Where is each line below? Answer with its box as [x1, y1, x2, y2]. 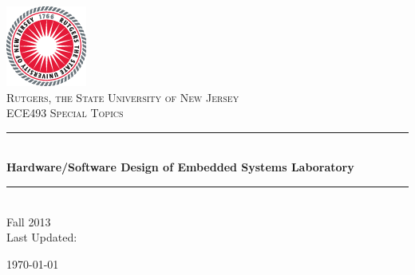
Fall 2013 [6, 213, 51, 230]
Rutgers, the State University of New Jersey [6, 88, 239, 105]
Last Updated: [6, 229, 77, 246]
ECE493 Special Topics [6, 104, 124, 121]
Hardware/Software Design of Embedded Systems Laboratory [6, 159, 354, 175]
